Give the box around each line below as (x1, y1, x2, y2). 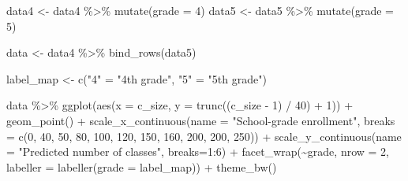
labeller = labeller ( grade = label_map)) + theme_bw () (6, 158, 277, 175)
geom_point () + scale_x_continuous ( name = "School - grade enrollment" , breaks (6, 112, 395, 128)
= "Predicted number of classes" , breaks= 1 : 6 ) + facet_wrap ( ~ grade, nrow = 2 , (6, 143, 390, 160)
